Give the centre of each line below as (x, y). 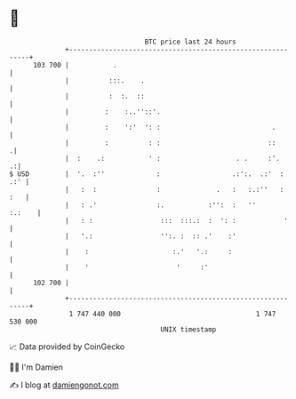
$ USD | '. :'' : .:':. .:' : (147, 174)
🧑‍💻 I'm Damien (36, 367)
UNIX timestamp (188, 329)
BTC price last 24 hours (191, 42)
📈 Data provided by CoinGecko (67, 347)
